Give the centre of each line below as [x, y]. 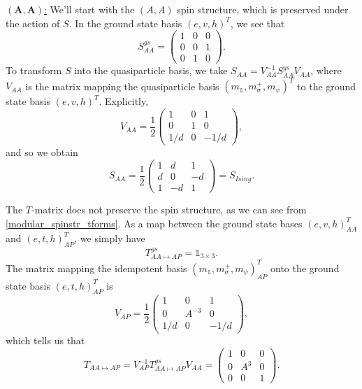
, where [326, 70]
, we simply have [110, 238]
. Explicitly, [124, 101]
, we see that [258, 23]
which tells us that [45, 340]
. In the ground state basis [125, 23]
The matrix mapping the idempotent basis [96, 268]
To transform [34, 70]
